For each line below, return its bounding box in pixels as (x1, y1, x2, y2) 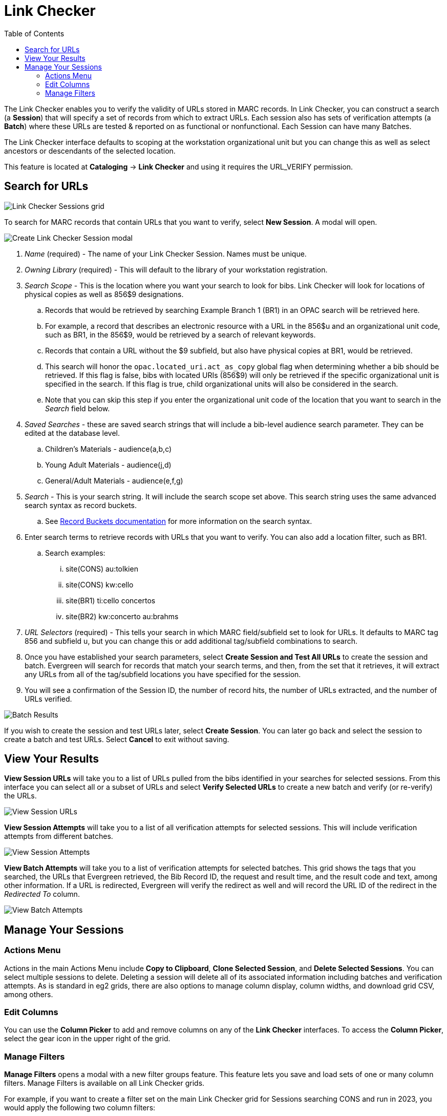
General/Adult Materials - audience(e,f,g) (45, 476, 183, 485)
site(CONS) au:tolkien (66, 564, 138, 573)
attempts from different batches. (4, 832, 113, 841)
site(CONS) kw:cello (66, 580, 134, 589)
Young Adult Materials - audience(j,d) (45, 460, 172, 469)
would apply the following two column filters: (4, 1103, 156, 1112)
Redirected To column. (4, 890, 80, 899)
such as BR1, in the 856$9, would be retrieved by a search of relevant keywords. (45, 330, 316, 339)
